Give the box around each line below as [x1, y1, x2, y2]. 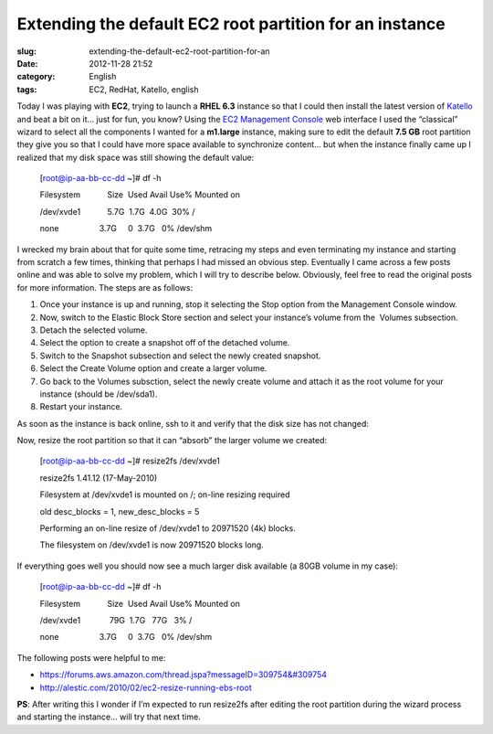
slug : [16, 46, 37, 57]
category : [16, 71, 56, 82]
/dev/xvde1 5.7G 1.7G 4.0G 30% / [39, 206, 195, 217]
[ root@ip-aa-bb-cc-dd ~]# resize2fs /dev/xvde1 [39, 455, 221, 466]
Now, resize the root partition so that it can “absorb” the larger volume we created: [16, 435, 328, 446]
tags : [16, 83, 37, 95]
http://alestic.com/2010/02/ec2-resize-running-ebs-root [39, 682, 252, 693]
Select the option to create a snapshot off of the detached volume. [39, 337, 290, 348]
